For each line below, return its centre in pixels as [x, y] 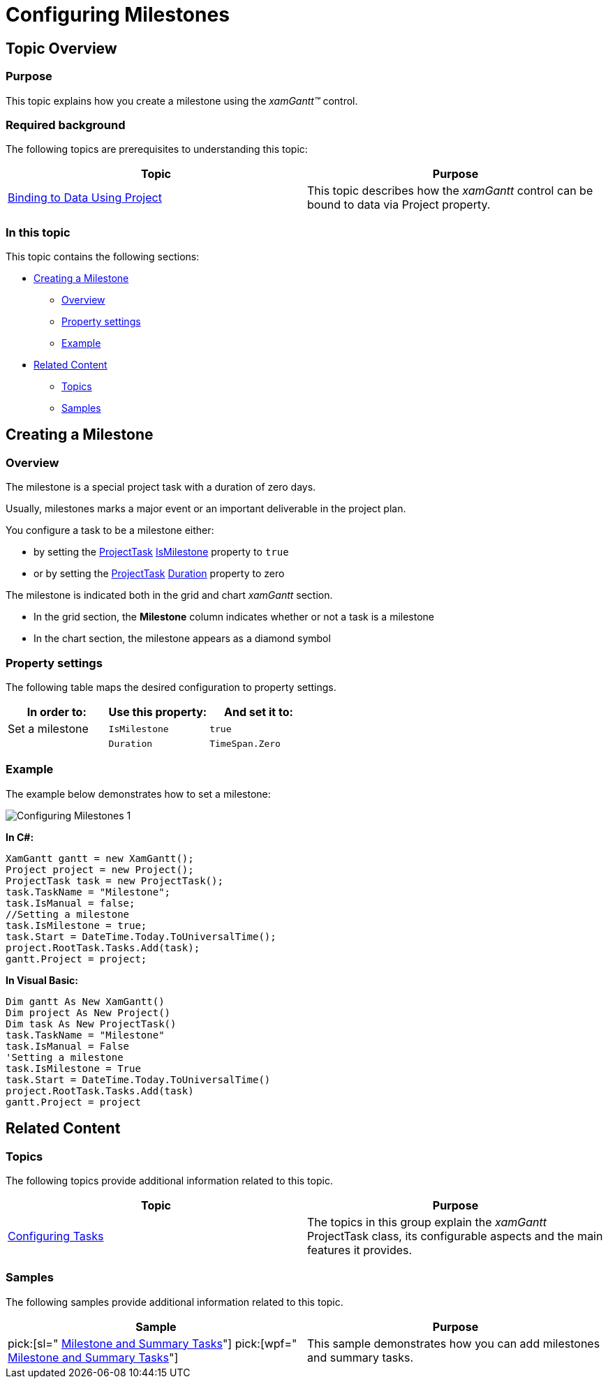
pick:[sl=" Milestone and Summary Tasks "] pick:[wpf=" [153, 1343]
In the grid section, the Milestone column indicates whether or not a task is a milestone [234, 617]
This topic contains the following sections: [103, 257]
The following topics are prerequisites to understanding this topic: [157, 149]
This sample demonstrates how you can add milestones [454, 1343]
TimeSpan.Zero [245, 744]
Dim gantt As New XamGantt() [85, 1001]
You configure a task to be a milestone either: [110, 530]
